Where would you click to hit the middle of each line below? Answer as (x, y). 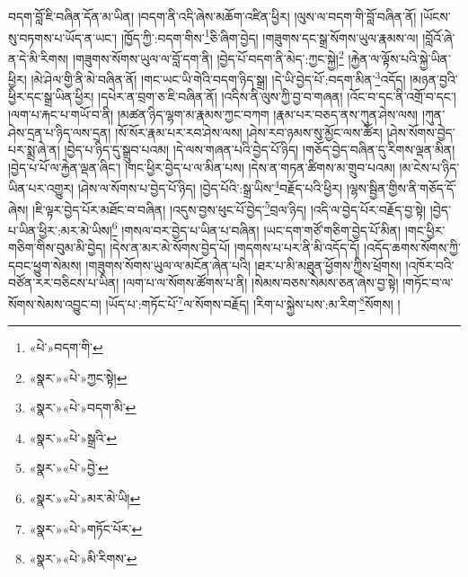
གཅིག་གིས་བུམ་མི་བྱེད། (57, 248)
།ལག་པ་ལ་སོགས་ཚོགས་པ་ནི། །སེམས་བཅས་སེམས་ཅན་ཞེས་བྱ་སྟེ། (261, 283)
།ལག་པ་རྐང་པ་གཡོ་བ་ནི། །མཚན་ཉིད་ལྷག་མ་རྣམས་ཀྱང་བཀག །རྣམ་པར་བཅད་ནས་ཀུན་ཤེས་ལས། (213, 114)
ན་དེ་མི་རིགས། (39, 58)
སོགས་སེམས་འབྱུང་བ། (55, 303)
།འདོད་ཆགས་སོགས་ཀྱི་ (412, 248)
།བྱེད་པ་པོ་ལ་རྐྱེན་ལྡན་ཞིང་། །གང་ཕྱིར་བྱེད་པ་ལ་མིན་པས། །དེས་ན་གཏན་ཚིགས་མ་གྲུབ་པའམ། (202, 167)
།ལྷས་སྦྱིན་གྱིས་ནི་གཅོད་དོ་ (401, 187)
